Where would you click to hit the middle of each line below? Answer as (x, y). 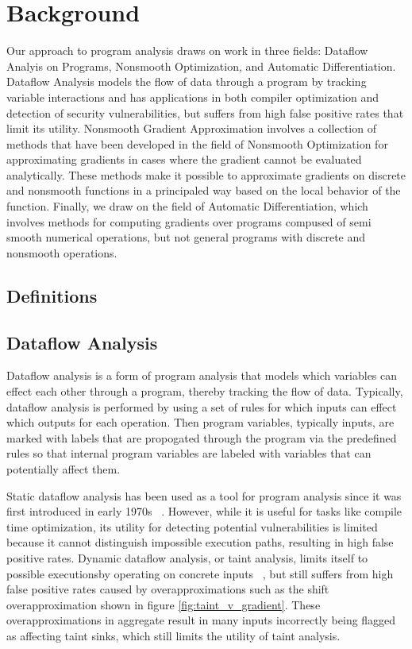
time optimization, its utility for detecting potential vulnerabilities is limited (192, 526)
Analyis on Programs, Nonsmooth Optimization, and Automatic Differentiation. (201, 66)
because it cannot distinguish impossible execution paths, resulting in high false (200, 542)
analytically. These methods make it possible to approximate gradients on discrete (206, 174)
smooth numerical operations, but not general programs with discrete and (186, 237)
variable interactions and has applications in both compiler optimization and (193, 97)
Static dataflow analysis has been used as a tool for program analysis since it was (204, 495)
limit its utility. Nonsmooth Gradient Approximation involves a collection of (191, 128)
